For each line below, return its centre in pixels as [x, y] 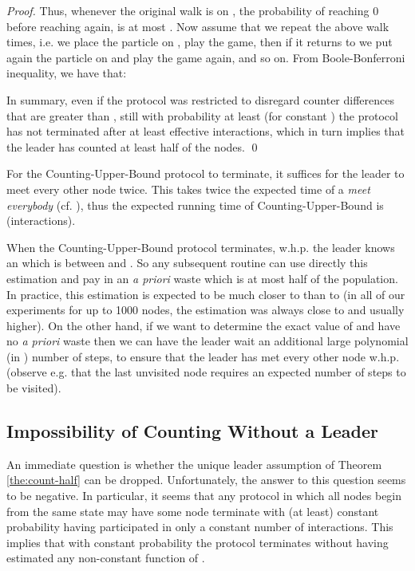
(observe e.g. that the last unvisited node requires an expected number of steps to [206, 372]
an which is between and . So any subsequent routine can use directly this [187, 263]
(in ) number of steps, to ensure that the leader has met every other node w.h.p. [203, 356]
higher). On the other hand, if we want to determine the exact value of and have [204, 325]
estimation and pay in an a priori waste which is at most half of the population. [202, 278]
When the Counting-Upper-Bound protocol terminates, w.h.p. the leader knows [201, 247]
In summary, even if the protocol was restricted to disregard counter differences [200, 99]
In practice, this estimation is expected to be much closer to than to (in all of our [206, 294]
